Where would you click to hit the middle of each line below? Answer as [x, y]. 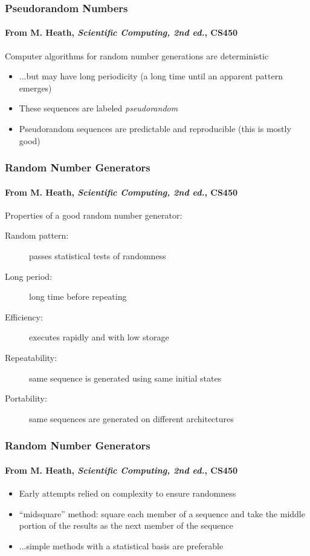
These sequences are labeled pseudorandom [98, 108]
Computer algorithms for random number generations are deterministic [137, 55]
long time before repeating [78, 296]
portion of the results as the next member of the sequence [126, 525]
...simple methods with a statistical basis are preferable [121, 545]
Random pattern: [37, 235]
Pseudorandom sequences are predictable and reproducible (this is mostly [155, 129]
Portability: [26, 398]
